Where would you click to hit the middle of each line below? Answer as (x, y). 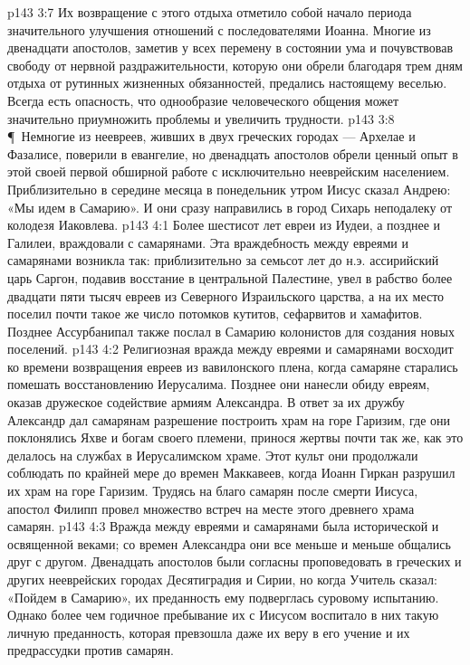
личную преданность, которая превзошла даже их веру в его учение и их (209, 632)
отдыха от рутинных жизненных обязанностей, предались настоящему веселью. (227, 83)
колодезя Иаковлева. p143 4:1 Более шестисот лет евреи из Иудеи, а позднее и (224, 225)
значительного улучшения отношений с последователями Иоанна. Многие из (219, 29)
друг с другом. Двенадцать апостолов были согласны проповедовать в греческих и (235, 561)
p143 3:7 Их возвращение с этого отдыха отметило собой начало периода (210, 12)
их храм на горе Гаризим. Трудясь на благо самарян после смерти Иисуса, (213, 491)
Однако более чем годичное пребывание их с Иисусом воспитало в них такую (223, 615)
